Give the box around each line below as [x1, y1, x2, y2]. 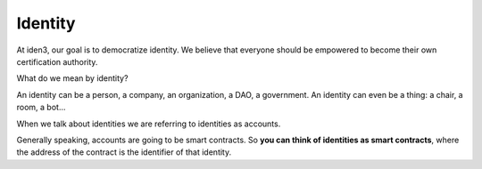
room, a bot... [16, 102, 66, 113]
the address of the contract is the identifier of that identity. [16, 147, 232, 157]
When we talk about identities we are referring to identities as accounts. [16, 118, 281, 129]
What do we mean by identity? [16, 73, 129, 84]
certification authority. [16, 56, 98, 67]
